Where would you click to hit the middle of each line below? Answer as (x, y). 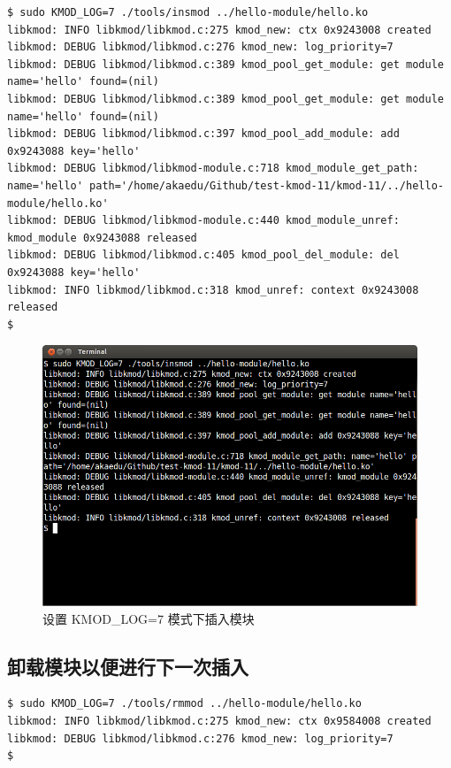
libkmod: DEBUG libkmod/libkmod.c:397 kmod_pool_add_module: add (203, 134)
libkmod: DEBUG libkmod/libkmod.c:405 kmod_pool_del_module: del (203, 255)
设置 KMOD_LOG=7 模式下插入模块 (149, 618)
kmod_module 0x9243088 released (102, 238)
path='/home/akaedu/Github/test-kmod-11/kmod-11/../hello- (267, 185)
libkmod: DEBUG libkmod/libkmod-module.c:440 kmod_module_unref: (203, 221)
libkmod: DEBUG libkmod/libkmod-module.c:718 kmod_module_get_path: (213, 169)
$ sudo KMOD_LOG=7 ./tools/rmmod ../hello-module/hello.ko (184, 704)
